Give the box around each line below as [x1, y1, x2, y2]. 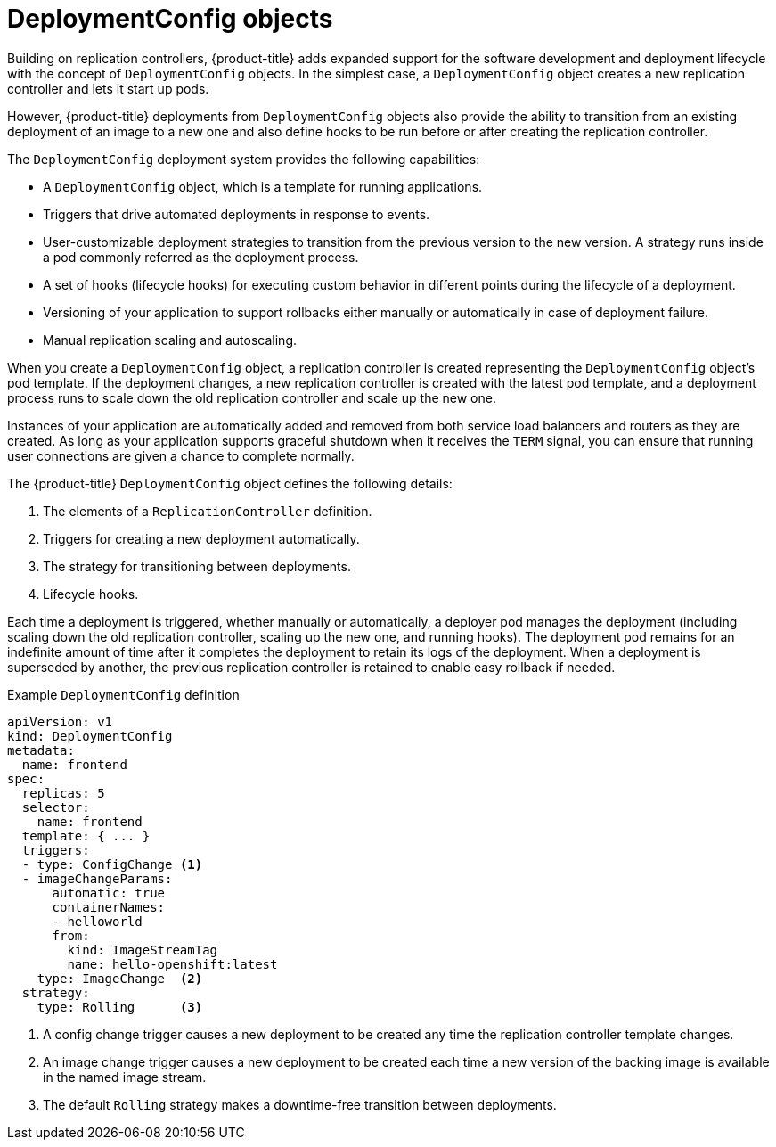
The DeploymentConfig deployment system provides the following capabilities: [7, 151, 480, 167]
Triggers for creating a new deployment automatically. [43, 530, 360, 546]
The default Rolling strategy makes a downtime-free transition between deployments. [43, 1096, 557, 1112]
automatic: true [52, 885, 166, 900]
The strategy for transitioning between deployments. [43, 558, 351, 574]
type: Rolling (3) [37, 999, 203, 1014]
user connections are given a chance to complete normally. [7, 447, 355, 463]
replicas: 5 [21, 785, 105, 800]
